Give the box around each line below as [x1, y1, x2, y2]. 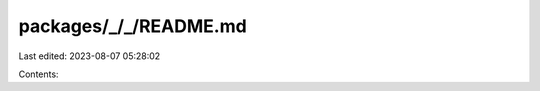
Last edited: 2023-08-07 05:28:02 [18, 50, 161, 62]
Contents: [18, 68, 59, 80]
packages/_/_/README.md [18, 15, 247, 37]
